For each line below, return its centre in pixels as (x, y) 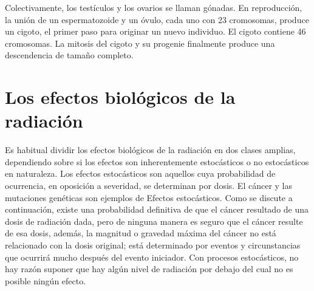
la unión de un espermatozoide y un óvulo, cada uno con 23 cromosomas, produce (157, 19)
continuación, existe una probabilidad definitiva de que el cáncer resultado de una (157, 209)
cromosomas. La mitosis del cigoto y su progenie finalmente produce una (140, 43)
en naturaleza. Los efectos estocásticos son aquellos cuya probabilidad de (140, 173)
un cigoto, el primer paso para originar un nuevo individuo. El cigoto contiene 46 (155, 31)
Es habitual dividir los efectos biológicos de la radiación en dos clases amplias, (150, 150)
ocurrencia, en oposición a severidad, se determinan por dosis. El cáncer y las (148, 186)
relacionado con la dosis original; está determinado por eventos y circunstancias (153, 245)
